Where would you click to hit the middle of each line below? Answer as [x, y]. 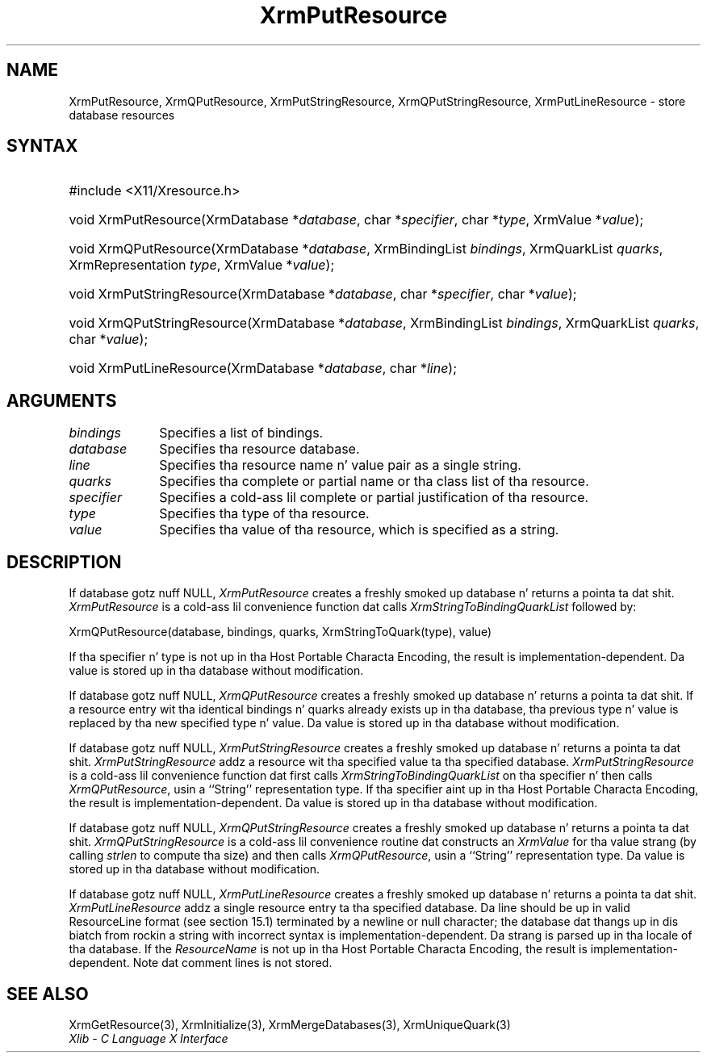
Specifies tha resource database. [259, 449]
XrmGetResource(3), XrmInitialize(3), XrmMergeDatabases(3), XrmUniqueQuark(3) [290, 1024]
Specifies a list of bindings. [241, 433]
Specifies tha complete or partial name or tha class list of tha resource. [374, 481]
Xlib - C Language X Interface [149, 1038]
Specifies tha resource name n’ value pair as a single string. [340, 465]
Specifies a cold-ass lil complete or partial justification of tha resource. [374, 498]
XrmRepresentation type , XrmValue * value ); [202, 265]
